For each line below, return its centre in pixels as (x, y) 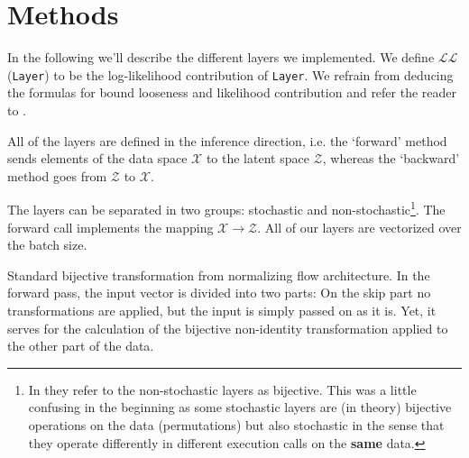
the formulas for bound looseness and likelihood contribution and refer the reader (232, 92)
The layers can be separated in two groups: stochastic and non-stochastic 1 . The (226, 208)
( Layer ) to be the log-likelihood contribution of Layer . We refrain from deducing (230, 74)
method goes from (57, 175)
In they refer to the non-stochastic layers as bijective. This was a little (222, 389)
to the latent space (257, 158)
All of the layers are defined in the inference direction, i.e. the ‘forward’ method (227, 140)
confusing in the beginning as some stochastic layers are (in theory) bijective (240, 407)
